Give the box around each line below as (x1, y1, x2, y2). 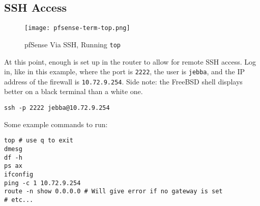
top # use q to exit (4, 137, 74, 144)
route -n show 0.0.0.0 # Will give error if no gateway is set (4, 188, 223, 195)
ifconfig (4, 170, 34, 178)
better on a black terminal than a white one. (4, 86, 143, 97)
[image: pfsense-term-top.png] (24, 24, 130, 32)
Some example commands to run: (4, 119, 108, 129)
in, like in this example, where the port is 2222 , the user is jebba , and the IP (4, 66, 245, 77)
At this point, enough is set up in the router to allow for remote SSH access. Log (4, 56, 256, 67)
